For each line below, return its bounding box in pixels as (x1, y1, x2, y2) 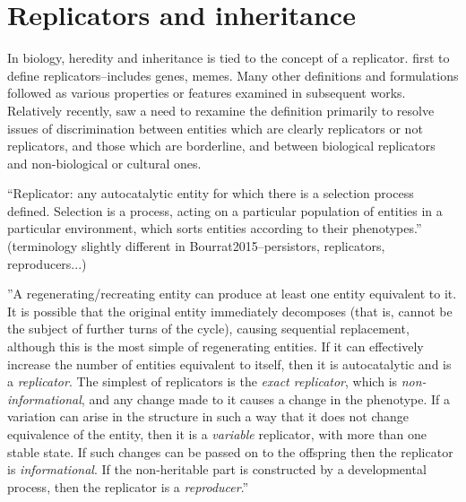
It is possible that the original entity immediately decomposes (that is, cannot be (7, 301, 453, 320)
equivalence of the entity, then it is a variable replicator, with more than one (7, 425, 427, 443)
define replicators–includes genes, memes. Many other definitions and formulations (7, 65, 459, 84)
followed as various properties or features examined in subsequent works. (7, 83, 406, 102)
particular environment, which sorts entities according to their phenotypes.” (7, 219, 422, 238)
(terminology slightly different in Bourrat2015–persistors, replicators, (7, 237, 385, 255)
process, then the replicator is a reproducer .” (7, 477, 249, 496)
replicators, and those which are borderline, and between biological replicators (7, 136, 436, 155)
